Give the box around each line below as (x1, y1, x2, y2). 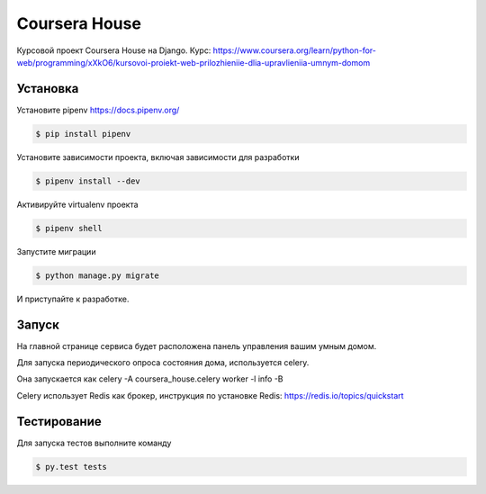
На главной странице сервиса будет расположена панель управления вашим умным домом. (16, 340, 377, 351)
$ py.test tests (35, 462, 108, 472)
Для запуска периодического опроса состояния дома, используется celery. (16, 357, 310, 368)
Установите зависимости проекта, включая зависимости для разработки (16, 151, 300, 162)
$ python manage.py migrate (35, 270, 159, 281)
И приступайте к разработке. (16, 293, 130, 304)
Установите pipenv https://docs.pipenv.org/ (16, 104, 180, 115)
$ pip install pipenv (35, 129, 131, 139)
